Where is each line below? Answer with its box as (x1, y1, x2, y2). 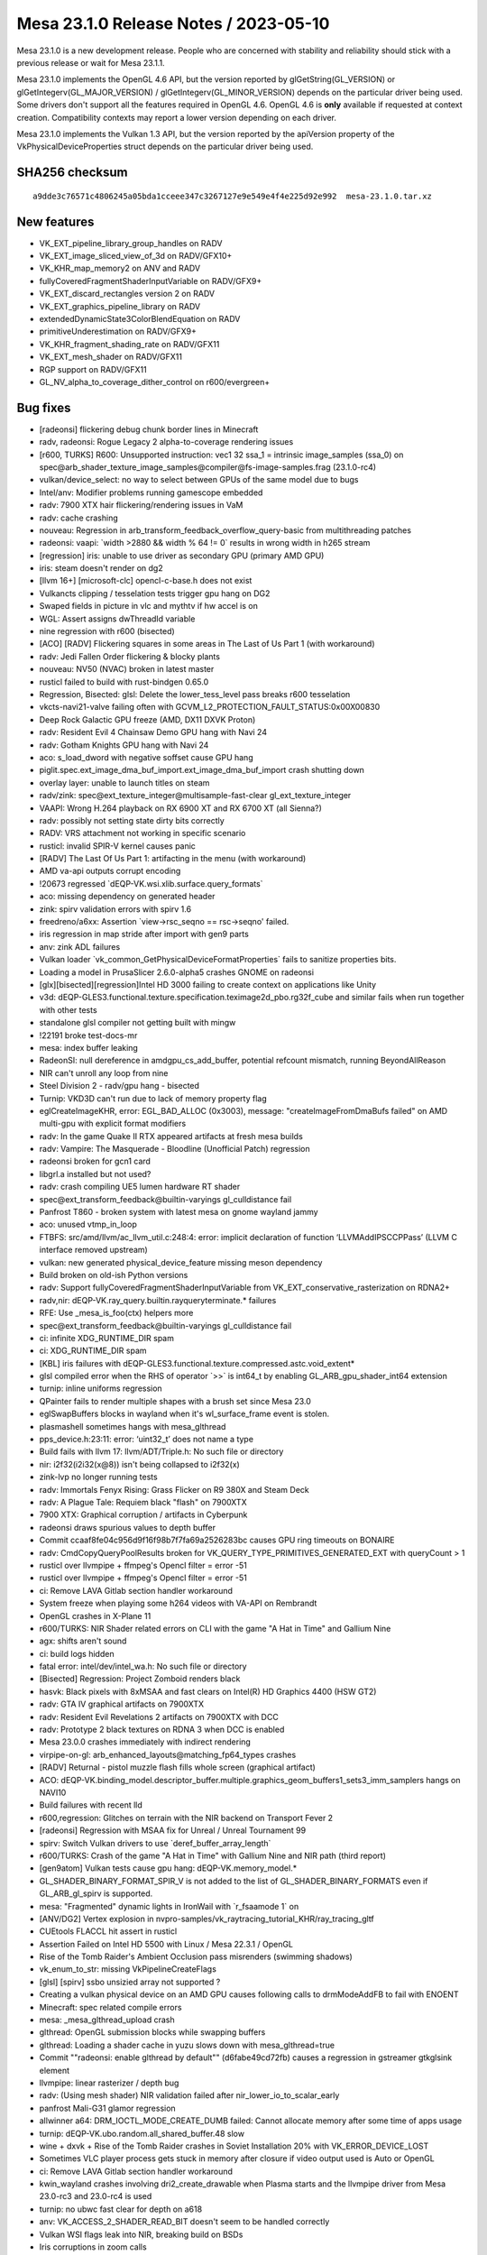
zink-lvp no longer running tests (39, 1471, 158, 1483)
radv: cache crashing (39, 512, 119, 523)
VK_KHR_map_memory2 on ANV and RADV (39, 262, 201, 274)
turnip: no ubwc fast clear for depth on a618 (39, 2204, 203, 2214)
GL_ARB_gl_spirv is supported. (39, 1888, 153, 1899)
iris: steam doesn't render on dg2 (39, 563, 163, 574)
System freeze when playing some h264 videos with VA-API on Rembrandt (39, 1597, 317, 1609)
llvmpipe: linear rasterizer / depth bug (39, 2077, 179, 2088)
